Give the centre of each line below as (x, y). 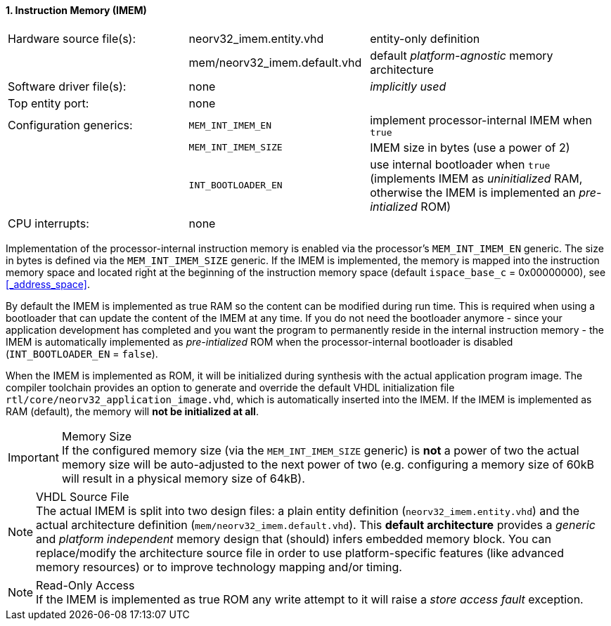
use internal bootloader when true (460, 164)
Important (33, 457)
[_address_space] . (48, 284)
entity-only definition (425, 38)
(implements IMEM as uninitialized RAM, (476, 178)
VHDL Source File (83, 496)
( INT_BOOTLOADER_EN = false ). (82, 353)
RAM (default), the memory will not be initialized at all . (132, 411)
